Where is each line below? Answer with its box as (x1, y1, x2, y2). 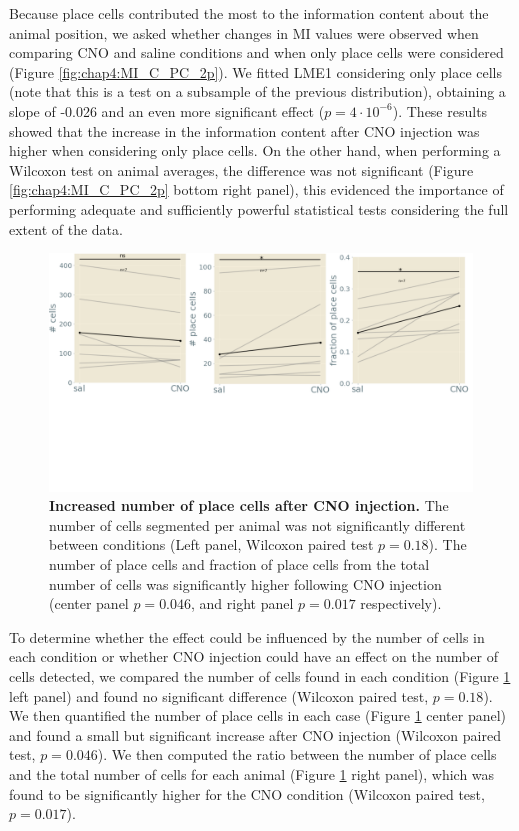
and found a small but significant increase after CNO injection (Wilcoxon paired (9, 724, 501, 745)
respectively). (360, 593, 442, 614)
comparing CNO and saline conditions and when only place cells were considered (9, 42, 504, 63)
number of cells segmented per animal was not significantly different (49, 514, 466, 535)
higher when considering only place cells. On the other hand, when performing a (9, 140, 501, 161)
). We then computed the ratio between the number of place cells (97, 744, 497, 765)
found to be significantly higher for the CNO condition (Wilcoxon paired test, (9, 783, 485, 804)
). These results (392, 100, 488, 121)
